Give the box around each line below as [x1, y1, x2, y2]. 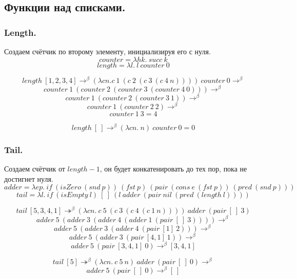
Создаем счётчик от [4, 163, 65, 174]
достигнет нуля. [4, 173, 53, 184]
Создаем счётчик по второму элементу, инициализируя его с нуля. [4, 46, 211, 56]
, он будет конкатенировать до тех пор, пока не [100, 163, 247, 174]
